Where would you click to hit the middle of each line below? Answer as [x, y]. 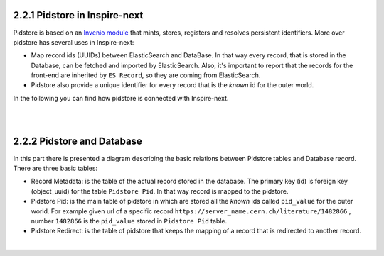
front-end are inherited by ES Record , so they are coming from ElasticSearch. [146, 75]
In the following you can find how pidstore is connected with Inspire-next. [121, 98]
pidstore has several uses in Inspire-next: [74, 42]
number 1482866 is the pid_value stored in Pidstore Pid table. [129, 221]
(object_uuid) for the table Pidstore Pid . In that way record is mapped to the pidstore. [160, 191]
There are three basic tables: [55, 168]
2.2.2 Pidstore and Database [78, 141]
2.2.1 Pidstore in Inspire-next [78, 15]
